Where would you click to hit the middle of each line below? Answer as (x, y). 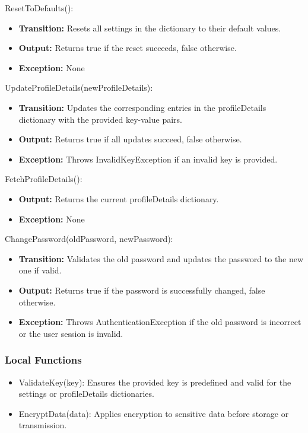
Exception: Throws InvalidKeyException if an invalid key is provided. (148, 159)
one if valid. (40, 270)
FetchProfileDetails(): (44, 179)
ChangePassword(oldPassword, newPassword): (89, 239)
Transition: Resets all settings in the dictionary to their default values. (150, 28)
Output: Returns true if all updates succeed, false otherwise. (130, 139)
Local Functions (43, 360)
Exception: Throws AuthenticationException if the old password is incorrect (160, 322)
